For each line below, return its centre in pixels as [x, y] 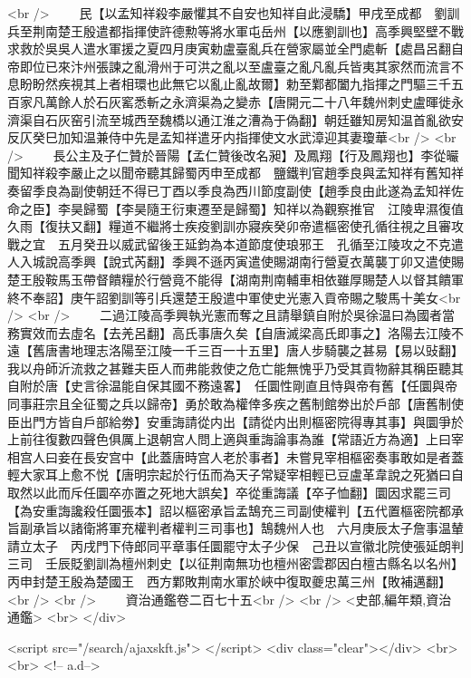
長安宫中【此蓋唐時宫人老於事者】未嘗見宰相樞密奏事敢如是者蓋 [273, 456]
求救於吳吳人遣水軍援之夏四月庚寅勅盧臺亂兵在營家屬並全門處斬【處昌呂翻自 [235, 48]
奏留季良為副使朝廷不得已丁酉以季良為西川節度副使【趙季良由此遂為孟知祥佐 [235, 190]
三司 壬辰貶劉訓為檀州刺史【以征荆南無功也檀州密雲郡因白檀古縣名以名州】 [232, 563]
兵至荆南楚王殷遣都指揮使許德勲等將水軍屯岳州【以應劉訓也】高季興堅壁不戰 [235, 30]
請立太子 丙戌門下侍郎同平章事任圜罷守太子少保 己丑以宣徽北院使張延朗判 [235, 545]
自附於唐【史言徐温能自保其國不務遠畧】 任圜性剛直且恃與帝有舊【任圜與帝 [232, 386]
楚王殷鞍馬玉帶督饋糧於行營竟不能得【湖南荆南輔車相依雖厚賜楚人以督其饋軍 [235, 279]
